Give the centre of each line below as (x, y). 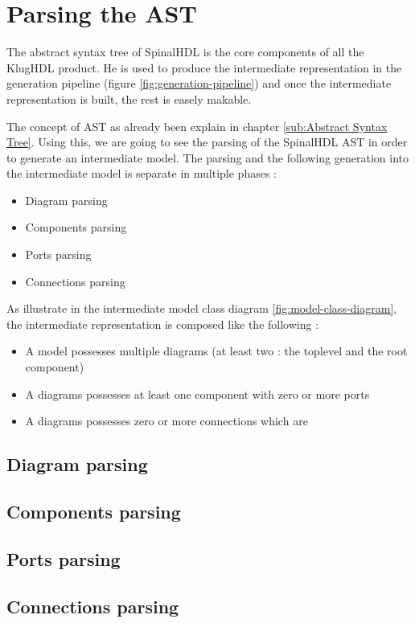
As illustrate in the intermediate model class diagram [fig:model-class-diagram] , (202, 308)
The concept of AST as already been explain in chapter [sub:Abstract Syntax (197, 126)
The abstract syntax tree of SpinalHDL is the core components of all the (185, 52)
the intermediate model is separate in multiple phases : (142, 173)
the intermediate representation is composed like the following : (163, 324)
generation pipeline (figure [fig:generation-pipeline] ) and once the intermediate (199, 83)
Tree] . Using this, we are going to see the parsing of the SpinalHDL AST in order (207, 142)
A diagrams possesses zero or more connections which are (166, 421)
